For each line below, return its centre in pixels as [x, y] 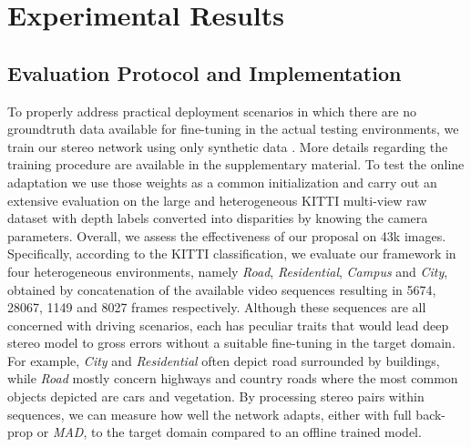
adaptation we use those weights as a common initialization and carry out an [222, 182]
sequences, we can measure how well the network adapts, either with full [210, 414]
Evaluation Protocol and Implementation [205, 72]
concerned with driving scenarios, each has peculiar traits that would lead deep [228, 325]
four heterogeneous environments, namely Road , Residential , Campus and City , [228, 271]
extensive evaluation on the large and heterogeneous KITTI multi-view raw [217, 200]
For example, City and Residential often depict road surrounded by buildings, [224, 360]
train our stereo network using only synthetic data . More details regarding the [228, 146]
